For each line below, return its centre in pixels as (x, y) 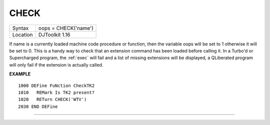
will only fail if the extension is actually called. (56, 64)
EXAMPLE (20, 74)
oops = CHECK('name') (66, 28)
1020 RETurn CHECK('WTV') (52, 99)
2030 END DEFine (38, 106)
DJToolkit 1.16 (54, 34)
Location (22, 34)
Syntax (20, 28)
